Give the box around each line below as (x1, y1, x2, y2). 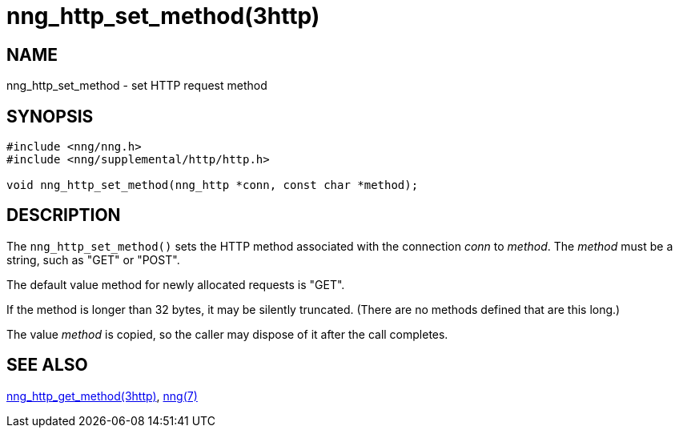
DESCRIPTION (6, 205, 121, 226)
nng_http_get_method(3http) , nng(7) (6, 388, 198, 403)
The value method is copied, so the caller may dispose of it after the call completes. (6, 327, 448, 341)
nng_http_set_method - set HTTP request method (6, 78, 267, 93)
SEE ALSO (6, 355, 88, 376)
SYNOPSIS (6, 106, 94, 127)
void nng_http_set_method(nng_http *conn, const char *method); (6, 179, 419, 192)
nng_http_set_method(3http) (6, 2, 320, 30)
